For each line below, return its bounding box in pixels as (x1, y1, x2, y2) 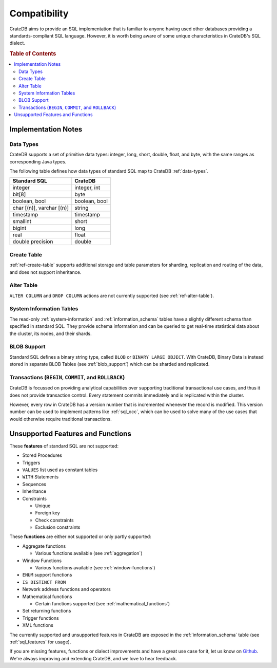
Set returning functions (22, 608, 71, 614)
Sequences (22, 481, 46, 487)
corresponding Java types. (9, 158, 67, 164)
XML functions (22, 622, 53, 628)
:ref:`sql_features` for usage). (9, 639, 71, 645)
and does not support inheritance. (9, 269, 82, 275)
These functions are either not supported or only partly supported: (9, 533, 151, 540)
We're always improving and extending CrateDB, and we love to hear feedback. (9, 655, 177, 661)
